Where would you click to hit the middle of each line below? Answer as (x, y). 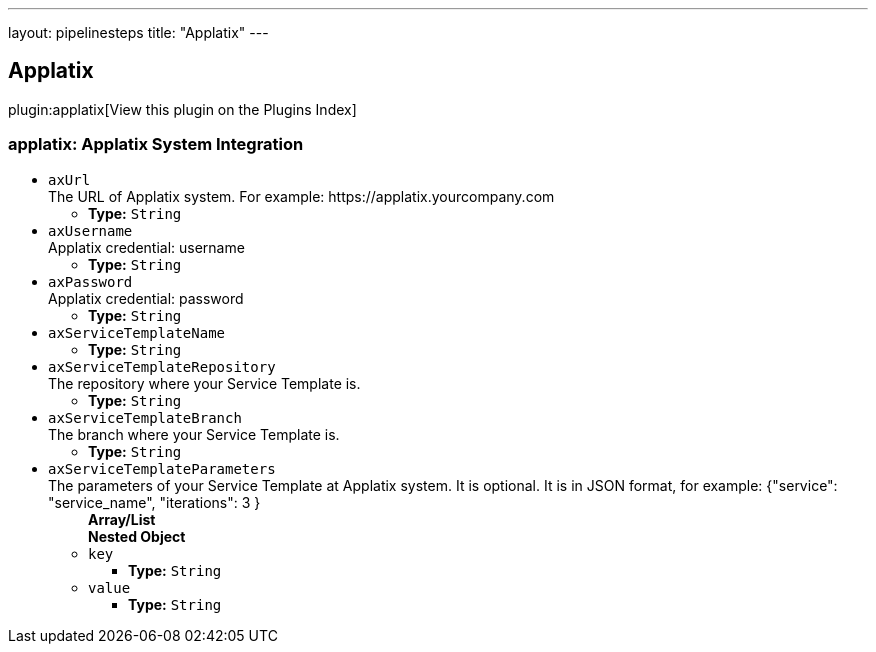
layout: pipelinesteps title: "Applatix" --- (138, 32)
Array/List (122, 519)
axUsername (90, 230)
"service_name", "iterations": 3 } (154, 502)
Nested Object (137, 536)
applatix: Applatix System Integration (156, 144)
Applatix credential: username (146, 247)
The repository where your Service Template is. (204, 383)
